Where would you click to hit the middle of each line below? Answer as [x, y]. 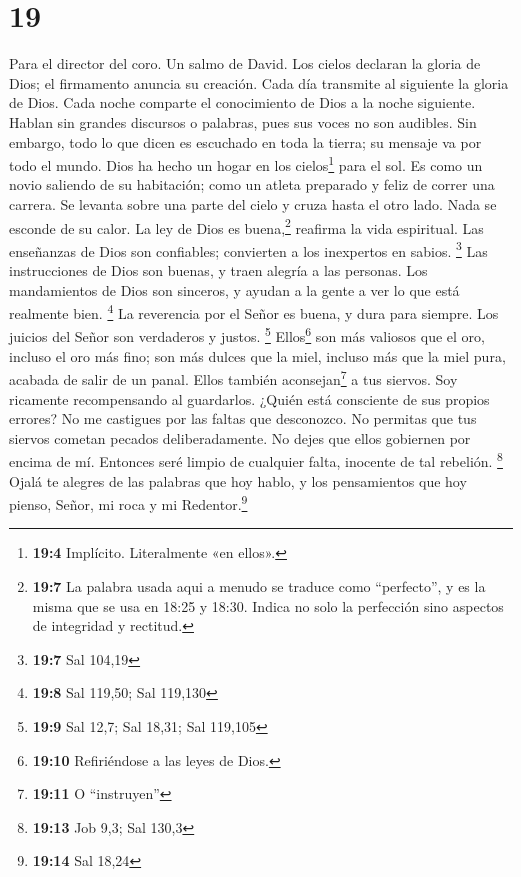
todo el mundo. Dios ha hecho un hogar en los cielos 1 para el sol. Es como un [246, 163]
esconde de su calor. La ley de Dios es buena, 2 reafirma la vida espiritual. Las [246, 226]
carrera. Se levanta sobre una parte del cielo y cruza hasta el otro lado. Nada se [253, 203]
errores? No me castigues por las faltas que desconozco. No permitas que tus [243, 418]
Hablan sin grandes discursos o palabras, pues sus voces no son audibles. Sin [243, 121]
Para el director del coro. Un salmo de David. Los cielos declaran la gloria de [245, 63]
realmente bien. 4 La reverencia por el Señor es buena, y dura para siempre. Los [254, 311]
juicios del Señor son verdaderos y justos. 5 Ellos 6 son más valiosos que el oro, [247, 335]
